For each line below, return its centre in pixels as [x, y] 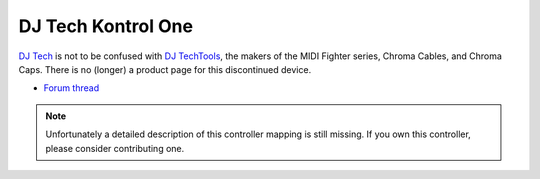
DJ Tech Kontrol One [106, 26]
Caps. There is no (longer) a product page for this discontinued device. [165, 69]
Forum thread [71, 88]
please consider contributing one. [115, 148]
